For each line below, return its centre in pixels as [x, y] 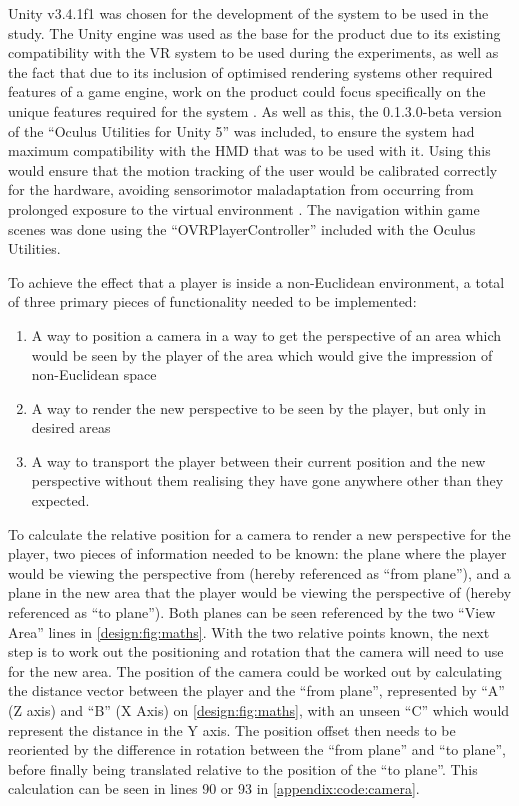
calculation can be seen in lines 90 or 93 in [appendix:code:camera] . [214, 788]
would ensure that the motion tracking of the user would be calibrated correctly [253, 169]
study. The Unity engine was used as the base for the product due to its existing [254, 32]
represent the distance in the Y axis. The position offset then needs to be [232, 729]
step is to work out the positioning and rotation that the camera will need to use [256, 651]
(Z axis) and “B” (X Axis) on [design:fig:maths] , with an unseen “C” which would [259, 710]
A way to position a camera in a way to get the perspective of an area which [266, 334]
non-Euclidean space [94, 374]
